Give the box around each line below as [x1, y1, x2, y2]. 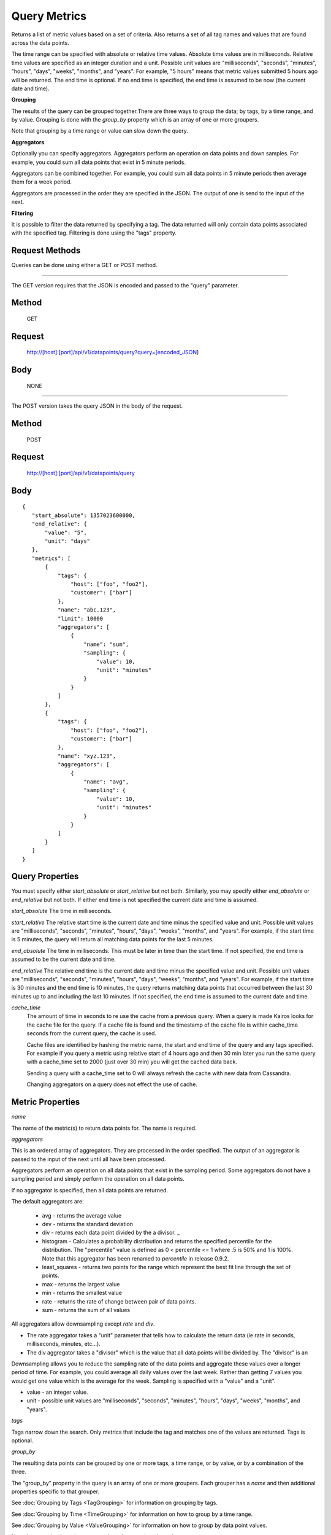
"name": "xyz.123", [57, 752, 116, 760]
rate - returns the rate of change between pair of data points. [42, 1297, 196, 1305]
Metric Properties [11, 1097, 80, 1108]
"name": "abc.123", [57, 607, 116, 613]
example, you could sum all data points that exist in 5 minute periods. [11, 158, 186, 166]
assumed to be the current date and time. [11, 955, 116, 963]
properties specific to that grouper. [11, 1488, 100, 1495]
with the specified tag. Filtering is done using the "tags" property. [11, 229, 177, 236]
